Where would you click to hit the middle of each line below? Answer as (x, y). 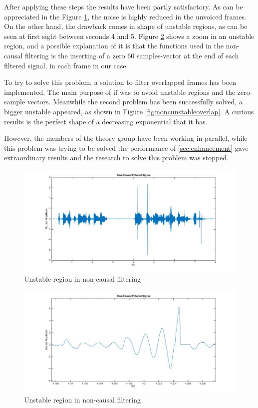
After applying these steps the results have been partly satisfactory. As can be (124, 6)
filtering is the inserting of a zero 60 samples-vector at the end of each (132, 55)
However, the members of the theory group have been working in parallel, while (126, 138)
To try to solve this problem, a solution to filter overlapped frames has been (120, 82)
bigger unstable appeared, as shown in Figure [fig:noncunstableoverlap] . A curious (129, 111)
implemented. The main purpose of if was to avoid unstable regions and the (120, 92)
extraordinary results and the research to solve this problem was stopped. (116, 158)
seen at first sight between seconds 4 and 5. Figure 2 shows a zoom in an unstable (129, 36)
